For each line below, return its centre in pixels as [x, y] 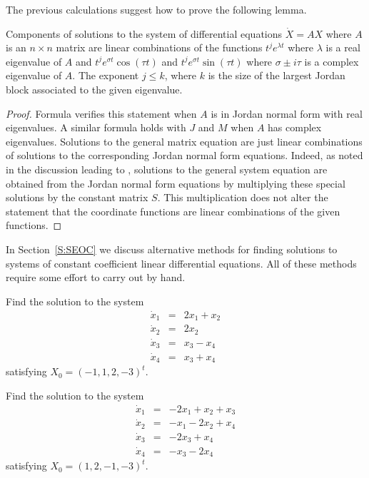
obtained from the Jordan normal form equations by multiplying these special [176, 183]
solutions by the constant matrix [77, 197]
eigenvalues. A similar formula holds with [96, 127]
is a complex [332, 61]
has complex [295, 127]
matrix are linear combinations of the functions [159, 47]
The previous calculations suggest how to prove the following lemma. [156, 9]
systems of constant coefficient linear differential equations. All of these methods [181, 263]
